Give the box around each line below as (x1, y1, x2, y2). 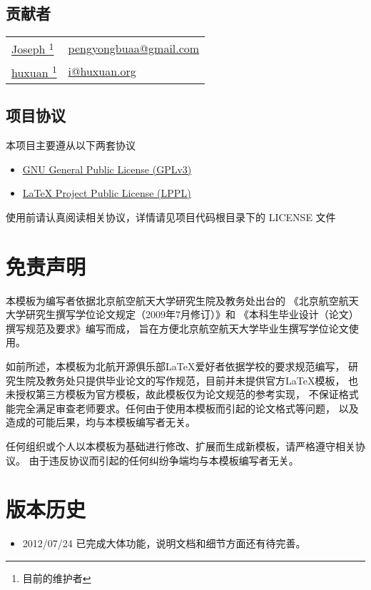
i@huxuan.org (68, 63, 136, 80)
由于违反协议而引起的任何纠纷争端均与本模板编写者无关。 (29, 452, 299, 467)
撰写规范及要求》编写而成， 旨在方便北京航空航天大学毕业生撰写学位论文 (6, 320, 349, 335)
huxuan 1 (11, 61, 57, 81)
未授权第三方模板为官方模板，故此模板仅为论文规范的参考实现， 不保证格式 (6, 387, 359, 402)
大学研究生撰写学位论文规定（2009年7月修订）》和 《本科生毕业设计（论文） (6, 307, 359, 322)
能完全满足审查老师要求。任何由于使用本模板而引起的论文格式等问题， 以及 (6, 400, 359, 415)
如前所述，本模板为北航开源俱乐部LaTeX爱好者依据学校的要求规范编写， (6, 358, 345, 373)
